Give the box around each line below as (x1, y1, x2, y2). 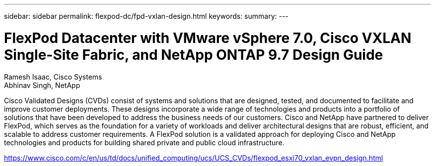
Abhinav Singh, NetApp (4, 81, 80, 89)
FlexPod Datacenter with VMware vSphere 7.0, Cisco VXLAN (4, 29, 412, 46)
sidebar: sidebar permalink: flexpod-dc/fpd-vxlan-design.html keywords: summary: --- (4, 12, 289, 20)
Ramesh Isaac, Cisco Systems (4, 72, 102, 81)
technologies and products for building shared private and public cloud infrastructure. (4, 138, 285, 147)
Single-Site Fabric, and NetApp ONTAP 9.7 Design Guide (4, 46, 383, 63)
